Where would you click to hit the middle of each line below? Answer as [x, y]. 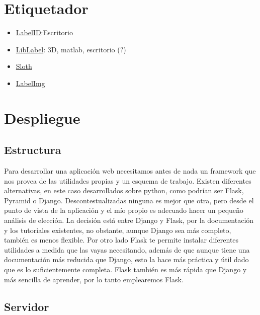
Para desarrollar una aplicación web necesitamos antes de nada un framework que [130, 171]
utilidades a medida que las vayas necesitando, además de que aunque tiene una [127, 249]
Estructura [33, 150]
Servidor [27, 306]
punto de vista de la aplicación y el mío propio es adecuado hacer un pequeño [124, 210]
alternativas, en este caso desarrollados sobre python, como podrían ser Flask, [124, 190]
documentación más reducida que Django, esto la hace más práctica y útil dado [126, 259]
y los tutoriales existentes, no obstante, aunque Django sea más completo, [118, 230]
